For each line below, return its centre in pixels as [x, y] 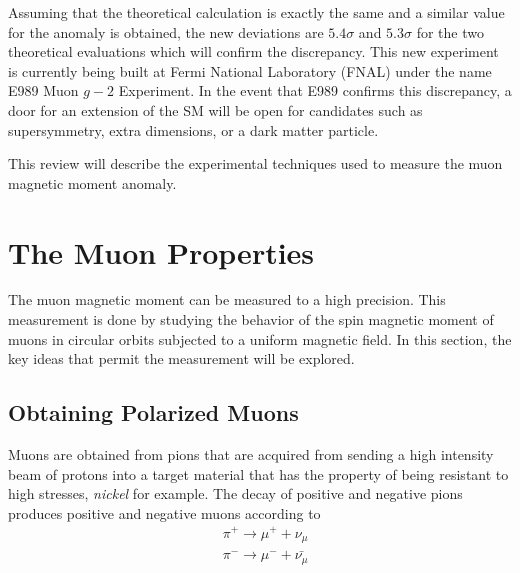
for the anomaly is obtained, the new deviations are [166, 31]
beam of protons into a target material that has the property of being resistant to [258, 473]
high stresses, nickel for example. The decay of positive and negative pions [235, 493]
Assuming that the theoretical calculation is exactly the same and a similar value [256, 12]
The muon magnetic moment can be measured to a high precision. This [227, 299]
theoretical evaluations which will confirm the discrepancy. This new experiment [253, 51]
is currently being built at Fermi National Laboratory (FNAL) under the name [250, 70]
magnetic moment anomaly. [92, 182]
